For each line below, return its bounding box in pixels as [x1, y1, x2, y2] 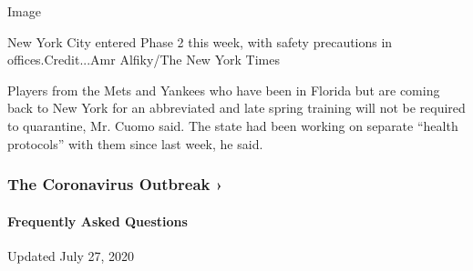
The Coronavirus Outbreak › [7, 173, 223, 196]
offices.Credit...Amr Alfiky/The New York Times [7, 50, 280, 69]
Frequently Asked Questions [7, 211, 188, 230]
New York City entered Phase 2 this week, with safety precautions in [7, 32, 393, 51]
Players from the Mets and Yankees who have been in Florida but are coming [7, 80, 440, 99]
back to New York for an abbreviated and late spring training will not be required [7, 98, 466, 117]
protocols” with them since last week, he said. [7, 134, 263, 153]
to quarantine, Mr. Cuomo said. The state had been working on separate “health [7, 115, 458, 135]
